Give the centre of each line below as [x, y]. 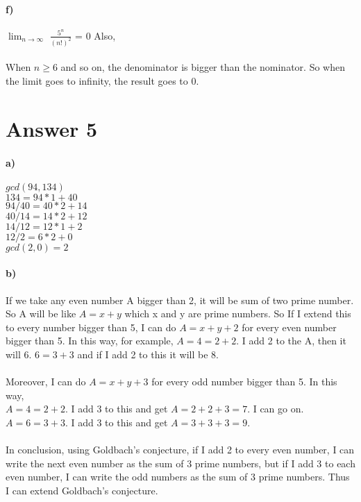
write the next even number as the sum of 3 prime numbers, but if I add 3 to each [180, 463]
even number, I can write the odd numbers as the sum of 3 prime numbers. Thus [178, 477]
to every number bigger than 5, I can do [91, 327]
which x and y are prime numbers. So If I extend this [238, 313]
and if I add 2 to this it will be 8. [148, 354]
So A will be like [41, 313]
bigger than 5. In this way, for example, [90, 341]
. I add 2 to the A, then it [291, 341]
